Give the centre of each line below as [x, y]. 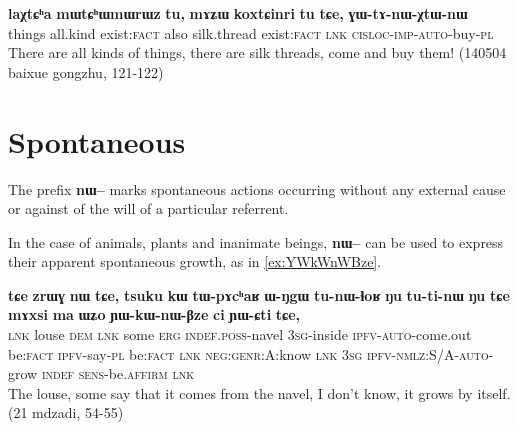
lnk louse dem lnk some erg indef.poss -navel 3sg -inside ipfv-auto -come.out [240, 334]
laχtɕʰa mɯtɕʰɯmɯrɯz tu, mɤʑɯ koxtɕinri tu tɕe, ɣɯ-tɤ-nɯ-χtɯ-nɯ [238, 13]
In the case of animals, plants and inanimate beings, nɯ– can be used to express [256, 241]
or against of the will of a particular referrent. [148, 208]
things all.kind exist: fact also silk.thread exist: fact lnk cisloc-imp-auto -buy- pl [251, 32]
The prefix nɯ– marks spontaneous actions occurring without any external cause [257, 188]
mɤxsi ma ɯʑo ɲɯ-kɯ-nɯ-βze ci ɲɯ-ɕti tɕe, [154, 314]
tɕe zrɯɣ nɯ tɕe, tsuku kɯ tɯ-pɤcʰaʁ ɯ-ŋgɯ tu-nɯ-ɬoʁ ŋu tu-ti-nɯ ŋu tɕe [259, 294]
